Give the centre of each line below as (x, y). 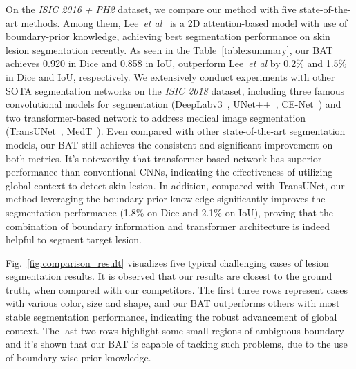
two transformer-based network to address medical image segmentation (156, 117)
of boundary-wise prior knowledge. (78, 357)
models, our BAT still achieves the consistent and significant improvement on (169, 144)
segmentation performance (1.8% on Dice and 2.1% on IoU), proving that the (170, 212)
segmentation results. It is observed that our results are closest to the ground (169, 276)
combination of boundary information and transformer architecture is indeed (168, 226)
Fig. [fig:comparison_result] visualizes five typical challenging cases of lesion (167, 262)
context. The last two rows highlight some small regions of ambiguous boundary (175, 330)
